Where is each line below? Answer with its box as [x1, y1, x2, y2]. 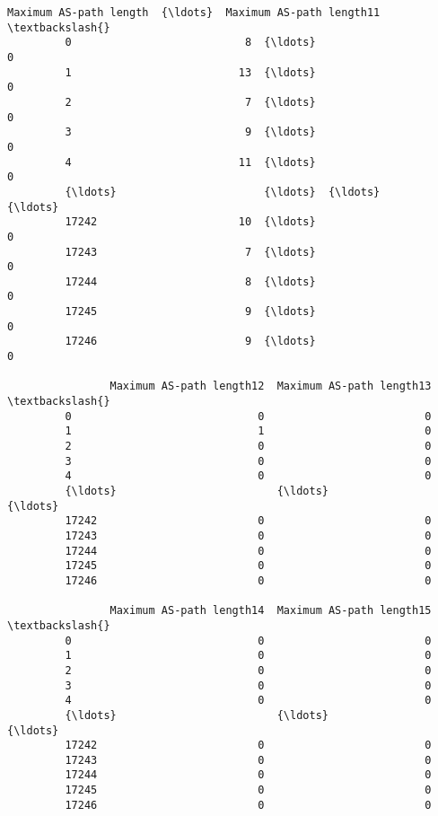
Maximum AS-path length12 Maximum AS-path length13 [109, 380, 432, 393]
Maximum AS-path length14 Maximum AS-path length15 [109, 604, 432, 618]
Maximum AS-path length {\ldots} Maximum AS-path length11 [7, 6, 381, 19]
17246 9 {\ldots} [65, 335, 316, 348]
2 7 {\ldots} [65, 95, 316, 109]
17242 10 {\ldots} [65, 215, 316, 229]
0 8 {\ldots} [65, 36, 316, 49]
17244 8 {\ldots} [65, 275, 316, 288]
